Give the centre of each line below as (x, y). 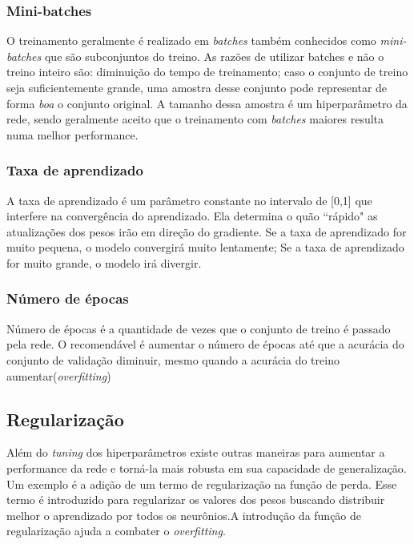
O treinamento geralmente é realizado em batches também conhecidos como (191, 40)
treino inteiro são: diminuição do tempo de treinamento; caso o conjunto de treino (207, 72)
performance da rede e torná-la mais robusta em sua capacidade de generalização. (207, 467)
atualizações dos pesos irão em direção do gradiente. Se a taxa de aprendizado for (207, 231)
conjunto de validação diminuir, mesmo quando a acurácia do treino (173, 359)
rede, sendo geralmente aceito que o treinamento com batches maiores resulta (195, 119)
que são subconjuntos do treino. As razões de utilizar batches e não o (214, 56)
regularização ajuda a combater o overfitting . (116, 531)
